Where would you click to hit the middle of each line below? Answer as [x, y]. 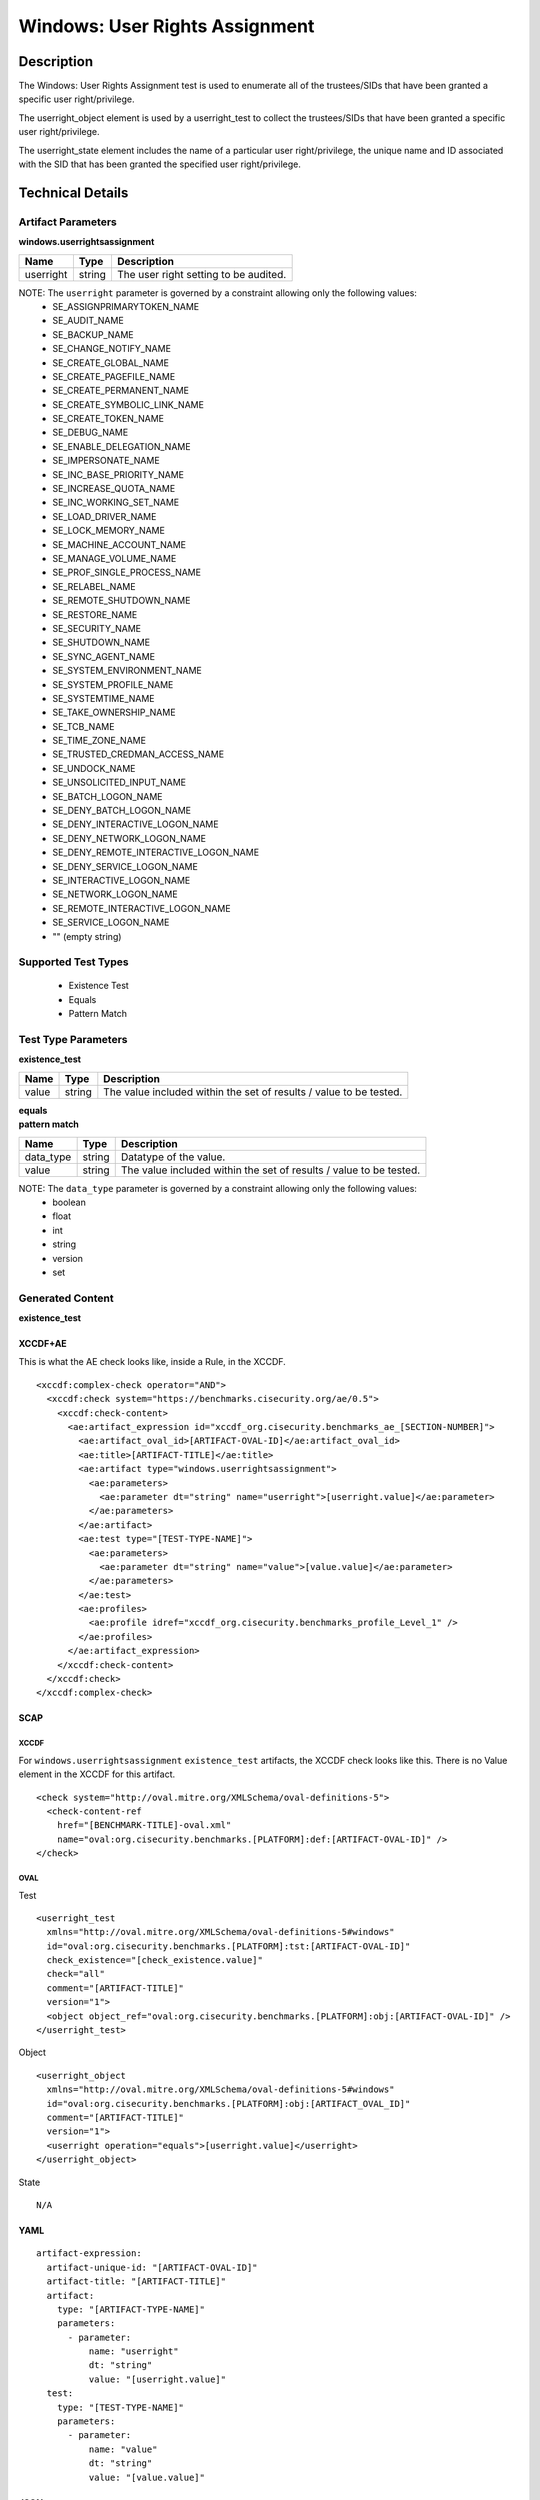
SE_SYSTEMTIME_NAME [103, 698]
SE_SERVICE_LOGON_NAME [111, 922]
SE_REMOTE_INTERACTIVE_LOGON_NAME [141, 908]
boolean [69, 1202]
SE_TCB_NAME [83, 726]
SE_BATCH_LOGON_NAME [108, 796]
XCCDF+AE [42, 1344]
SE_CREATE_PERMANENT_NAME [121, 391]
